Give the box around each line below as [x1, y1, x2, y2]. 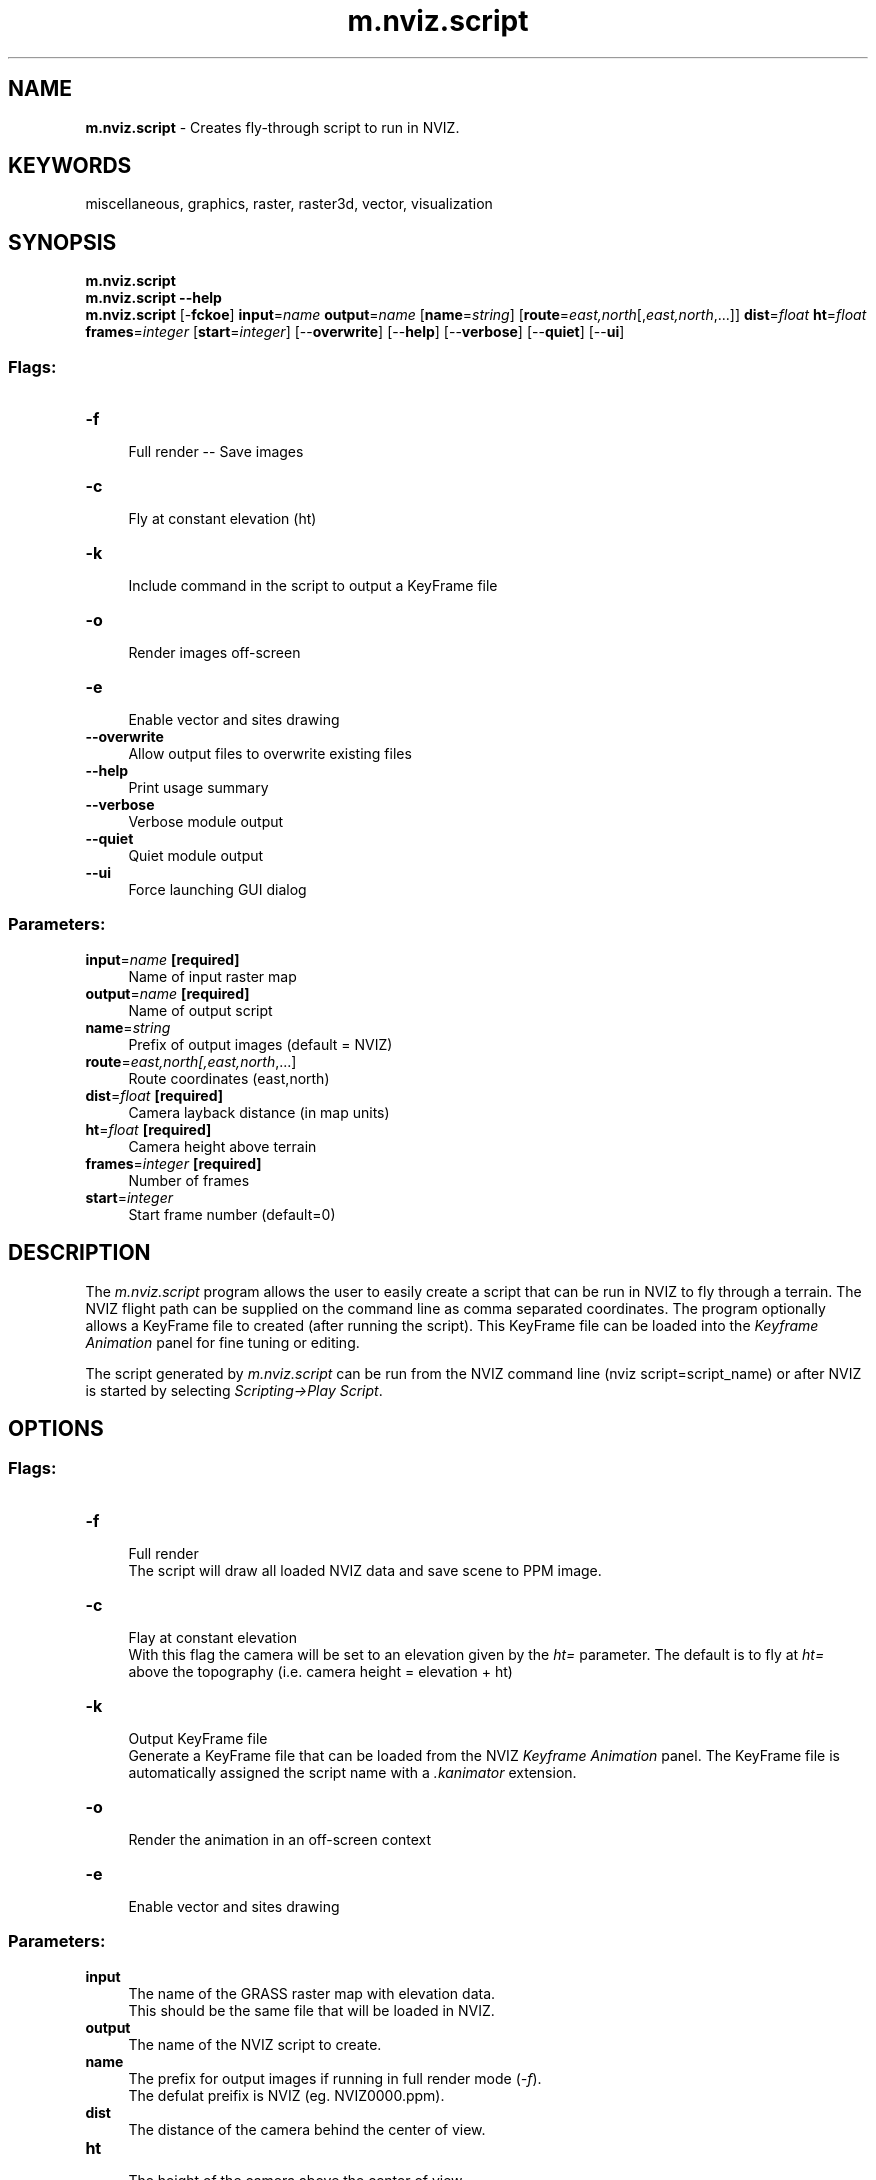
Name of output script [128, 1001, 273, 1019]
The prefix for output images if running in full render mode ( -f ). [128, 2069, 542, 2087]
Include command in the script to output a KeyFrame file [128, 577, 498, 595]
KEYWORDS [8, 153, 132, 179]
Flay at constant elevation [128, 1628, 297, 1646]
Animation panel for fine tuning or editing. [85, 1333, 360, 1351]
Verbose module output [128, 813, 284, 831]
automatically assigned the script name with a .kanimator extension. [128, 1763, 577, 1781]
